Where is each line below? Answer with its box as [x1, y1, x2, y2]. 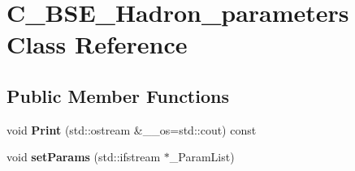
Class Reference [6, 28, 188, 61]
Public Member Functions [6, 83, 229, 108]
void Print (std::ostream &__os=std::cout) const [6, 121, 257, 138]
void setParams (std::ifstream [6, 148, 161, 165]
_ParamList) [169, 148, 235, 165]
